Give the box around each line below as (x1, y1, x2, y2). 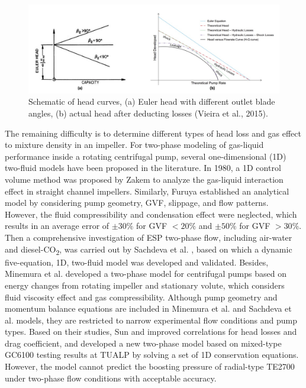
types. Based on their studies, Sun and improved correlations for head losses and (5, 325, 297, 338)
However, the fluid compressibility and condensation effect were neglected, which (5, 208, 297, 220)
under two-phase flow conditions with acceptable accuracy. (5, 371, 217, 384)
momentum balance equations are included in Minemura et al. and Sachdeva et (5, 302, 292, 315)
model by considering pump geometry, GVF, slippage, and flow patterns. (5, 196, 269, 209)
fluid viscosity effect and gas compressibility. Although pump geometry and (5, 290, 278, 303)
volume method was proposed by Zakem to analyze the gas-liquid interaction (5, 173, 284, 186)
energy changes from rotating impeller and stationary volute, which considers (5, 279, 285, 291)
